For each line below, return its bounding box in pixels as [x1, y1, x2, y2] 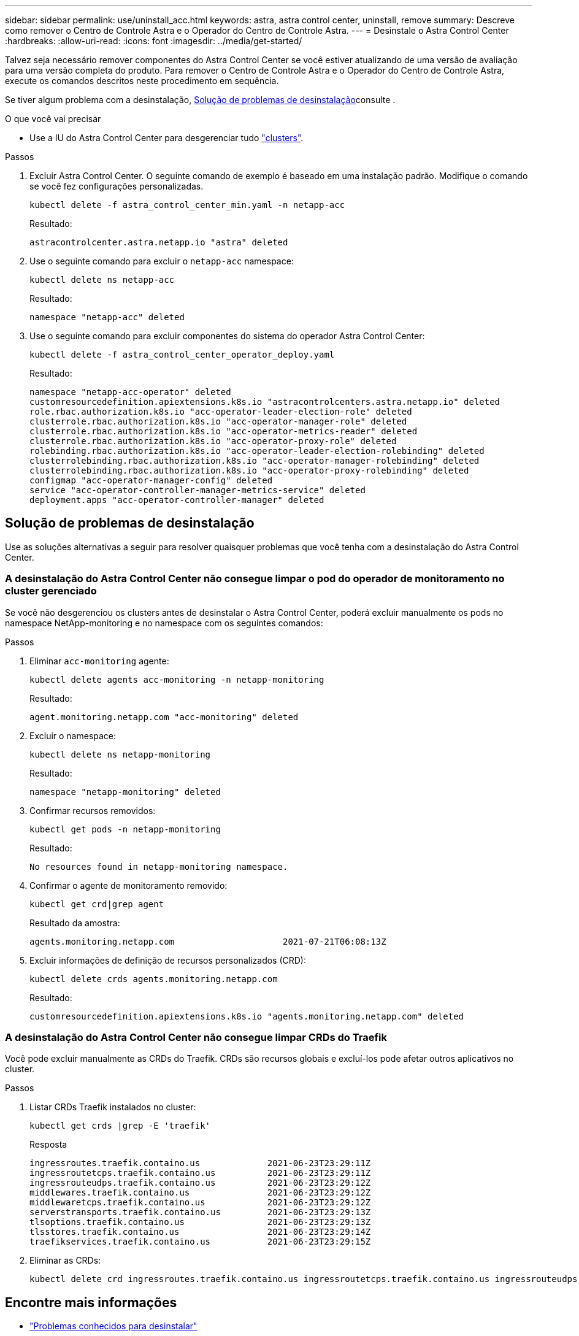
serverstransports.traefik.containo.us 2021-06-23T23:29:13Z [29, 1207, 371, 1218]
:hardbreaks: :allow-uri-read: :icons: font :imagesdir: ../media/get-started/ [5, 36, 302, 46]
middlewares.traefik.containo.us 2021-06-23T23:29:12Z [29, 1188, 371, 1198]
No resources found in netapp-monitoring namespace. [29, 861, 288, 872]
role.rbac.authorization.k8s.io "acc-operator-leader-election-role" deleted [29, 407, 412, 417]
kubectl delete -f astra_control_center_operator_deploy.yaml [29, 350, 335, 359]
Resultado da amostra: [29, 917, 120, 928]
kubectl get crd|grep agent [29, 899, 164, 909]
